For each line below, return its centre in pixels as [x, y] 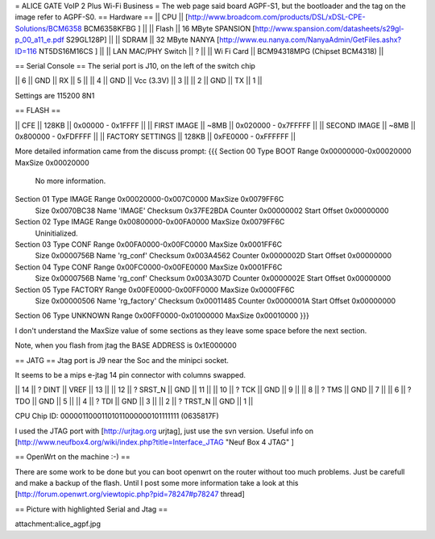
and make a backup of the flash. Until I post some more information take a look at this [157, 483]
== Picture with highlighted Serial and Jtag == [91, 509]
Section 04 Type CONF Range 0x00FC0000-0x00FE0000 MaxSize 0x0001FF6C [149, 267]
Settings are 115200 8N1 [55, 95]
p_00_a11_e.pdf [39, 40]
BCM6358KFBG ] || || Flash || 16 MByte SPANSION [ [169, 28]
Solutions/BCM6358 [48, 28]
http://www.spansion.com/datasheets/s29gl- [329, 28]
